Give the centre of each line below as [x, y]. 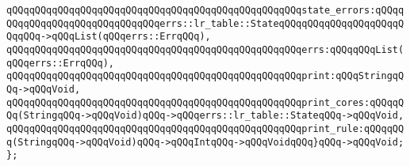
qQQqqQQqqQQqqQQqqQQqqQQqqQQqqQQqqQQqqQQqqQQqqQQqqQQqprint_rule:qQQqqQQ [205, 128]
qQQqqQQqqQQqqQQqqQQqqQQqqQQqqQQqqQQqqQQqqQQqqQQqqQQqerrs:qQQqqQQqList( [205, 49]
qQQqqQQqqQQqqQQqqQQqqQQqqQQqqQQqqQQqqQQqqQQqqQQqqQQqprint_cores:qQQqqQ [205, 102]
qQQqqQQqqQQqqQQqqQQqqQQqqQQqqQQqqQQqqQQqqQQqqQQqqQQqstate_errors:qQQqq [205, 10]
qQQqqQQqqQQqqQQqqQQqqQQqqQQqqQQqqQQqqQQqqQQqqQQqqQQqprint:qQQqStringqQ [205, 76]
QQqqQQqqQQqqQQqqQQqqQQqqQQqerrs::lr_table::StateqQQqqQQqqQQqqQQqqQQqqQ [205, 23]
